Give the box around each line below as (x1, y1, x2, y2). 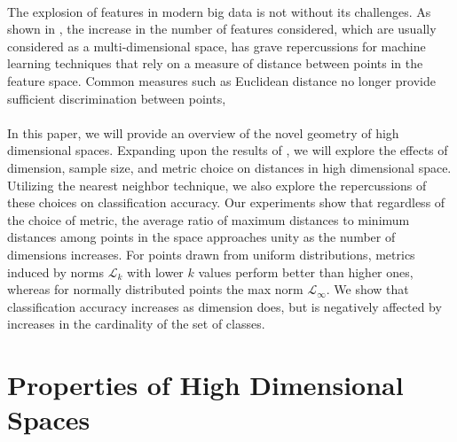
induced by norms (7, 262, 105, 281)
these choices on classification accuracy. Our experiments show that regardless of (7, 193, 445, 212)
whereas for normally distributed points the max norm (7, 280, 303, 299)
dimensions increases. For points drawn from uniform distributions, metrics (7, 244, 415, 263)
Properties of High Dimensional (7, 367, 404, 403)
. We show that (326, 280, 409, 299)
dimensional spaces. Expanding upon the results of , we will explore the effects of (7, 141, 448, 159)
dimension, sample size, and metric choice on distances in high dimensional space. (7, 158, 452, 176)
